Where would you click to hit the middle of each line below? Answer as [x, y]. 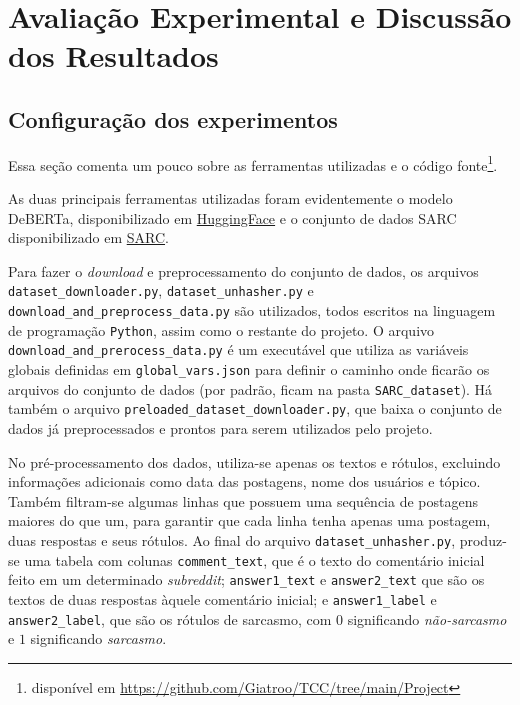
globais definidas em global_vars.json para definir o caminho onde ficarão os [249, 369]
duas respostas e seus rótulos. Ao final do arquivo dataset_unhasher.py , [232, 539]
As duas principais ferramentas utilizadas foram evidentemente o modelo [230, 198]
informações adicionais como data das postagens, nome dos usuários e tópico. [244, 481]
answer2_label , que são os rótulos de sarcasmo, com [170, 618]
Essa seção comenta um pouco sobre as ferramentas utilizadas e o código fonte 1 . [253, 163]
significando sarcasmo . [98, 638]
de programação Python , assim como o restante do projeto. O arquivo [221, 329]
